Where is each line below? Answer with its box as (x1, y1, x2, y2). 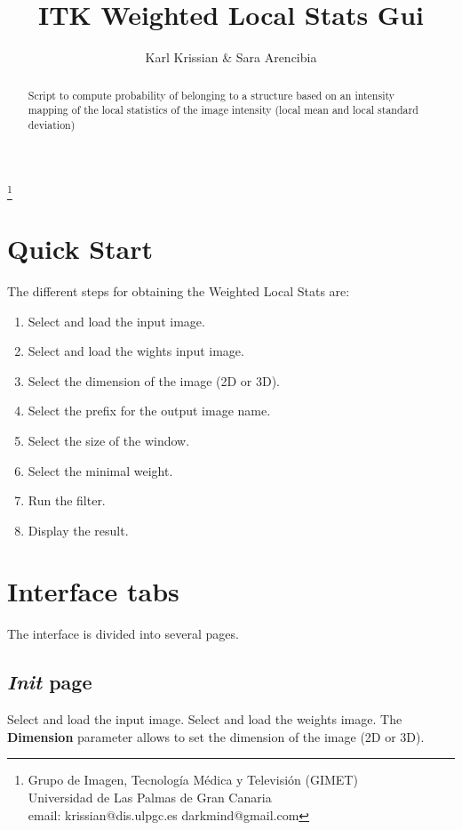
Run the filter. (28, 491, 106, 510)
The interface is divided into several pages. (7, 625, 239, 643)
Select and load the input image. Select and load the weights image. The (7, 710, 402, 729)
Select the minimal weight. (28, 461, 173, 479)
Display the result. (28, 520, 129, 539)
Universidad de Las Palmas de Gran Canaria (28, 787, 272, 806)
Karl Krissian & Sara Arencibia (145, 48, 317, 67)
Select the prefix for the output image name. (28, 401, 271, 420)
